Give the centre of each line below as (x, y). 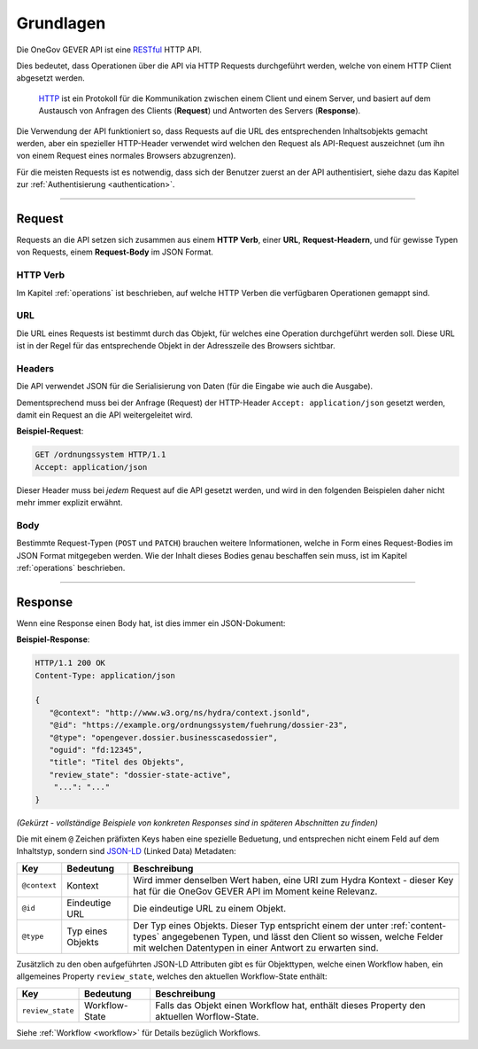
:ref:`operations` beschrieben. (71, 568)
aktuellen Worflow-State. (207, 1016)
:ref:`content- (419, 925)
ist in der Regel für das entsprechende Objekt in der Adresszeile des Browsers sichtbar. (176, 346)
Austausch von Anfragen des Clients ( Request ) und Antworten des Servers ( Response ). (200, 111)
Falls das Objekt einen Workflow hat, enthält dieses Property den (290, 1005)
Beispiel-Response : (53, 639)
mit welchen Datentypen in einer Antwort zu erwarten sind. (256, 947)
